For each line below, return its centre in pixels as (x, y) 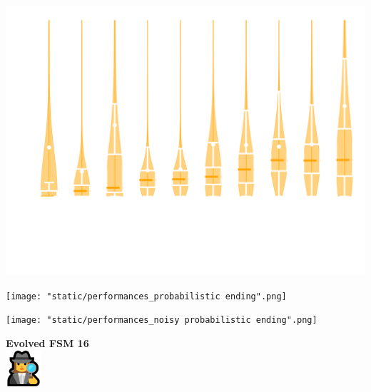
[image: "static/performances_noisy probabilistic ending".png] (162, 320)
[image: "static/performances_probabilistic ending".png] (146, 296)
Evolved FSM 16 (47, 342)
